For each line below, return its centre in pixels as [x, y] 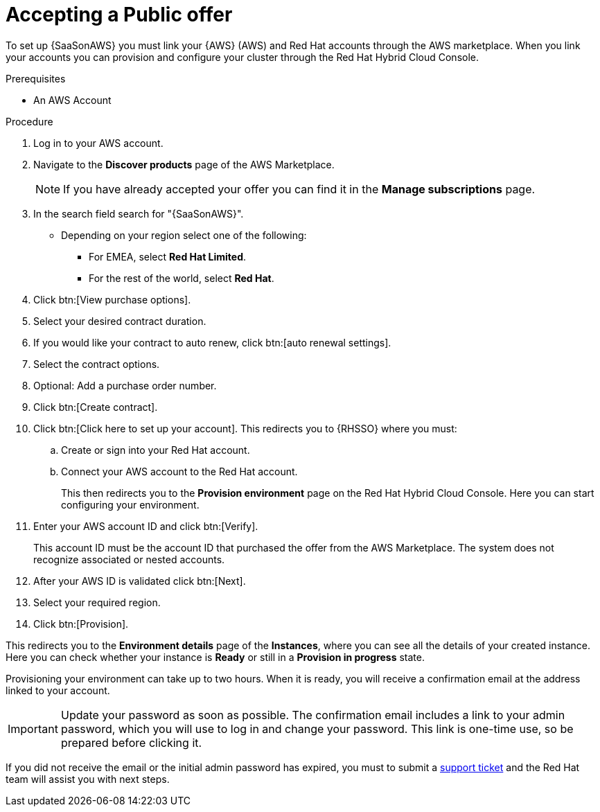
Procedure [29, 121]
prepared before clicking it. [131, 742]
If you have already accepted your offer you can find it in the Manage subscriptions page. [299, 189]
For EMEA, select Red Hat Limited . [168, 256]
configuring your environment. [130, 504]
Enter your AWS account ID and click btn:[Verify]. [146, 526]
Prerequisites [36, 78]
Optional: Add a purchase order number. [125, 385]
